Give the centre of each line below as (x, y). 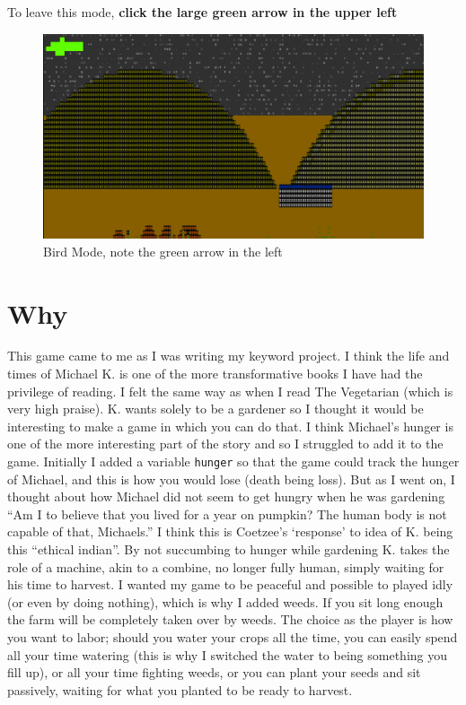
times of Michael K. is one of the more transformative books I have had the (215, 374)
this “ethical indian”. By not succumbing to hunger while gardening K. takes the (229, 549)
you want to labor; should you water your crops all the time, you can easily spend (233, 637)
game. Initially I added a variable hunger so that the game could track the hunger (233, 461)
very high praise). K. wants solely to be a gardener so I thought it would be (215, 409)
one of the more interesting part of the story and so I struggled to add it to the (225, 444)
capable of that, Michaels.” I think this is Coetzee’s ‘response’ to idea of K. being (230, 531)
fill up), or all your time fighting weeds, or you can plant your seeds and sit (214, 672)
